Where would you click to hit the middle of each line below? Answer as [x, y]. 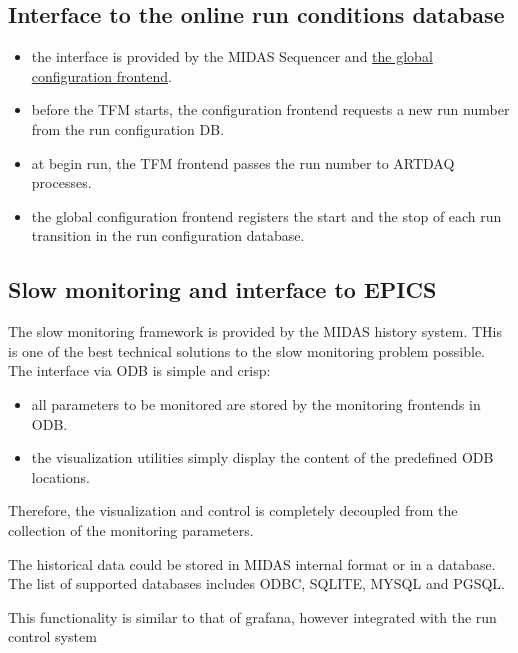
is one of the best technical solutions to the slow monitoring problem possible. [246, 350]
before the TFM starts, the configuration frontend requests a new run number [270, 109]
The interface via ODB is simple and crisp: [139, 370]
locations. [60, 476]
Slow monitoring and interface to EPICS [222, 289]
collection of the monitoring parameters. [131, 529]
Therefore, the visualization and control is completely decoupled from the [233, 510]
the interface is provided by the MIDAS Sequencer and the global [232, 56]
